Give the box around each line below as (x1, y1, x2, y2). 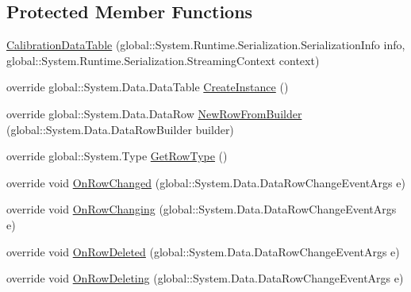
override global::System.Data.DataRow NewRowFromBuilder (6, 105, 302, 121)
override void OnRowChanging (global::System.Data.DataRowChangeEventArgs (6, 201, 397, 217)
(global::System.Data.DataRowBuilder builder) (6, 121, 234, 137)
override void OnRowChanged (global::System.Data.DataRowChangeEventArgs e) (6, 174, 405, 190)
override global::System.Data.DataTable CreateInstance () (6, 79, 289, 95)
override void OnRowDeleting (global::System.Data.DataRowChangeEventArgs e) (6, 270, 404, 286)
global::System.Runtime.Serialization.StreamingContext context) (6, 52, 320, 68)
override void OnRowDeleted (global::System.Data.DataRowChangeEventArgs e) (6, 243, 400, 259)
